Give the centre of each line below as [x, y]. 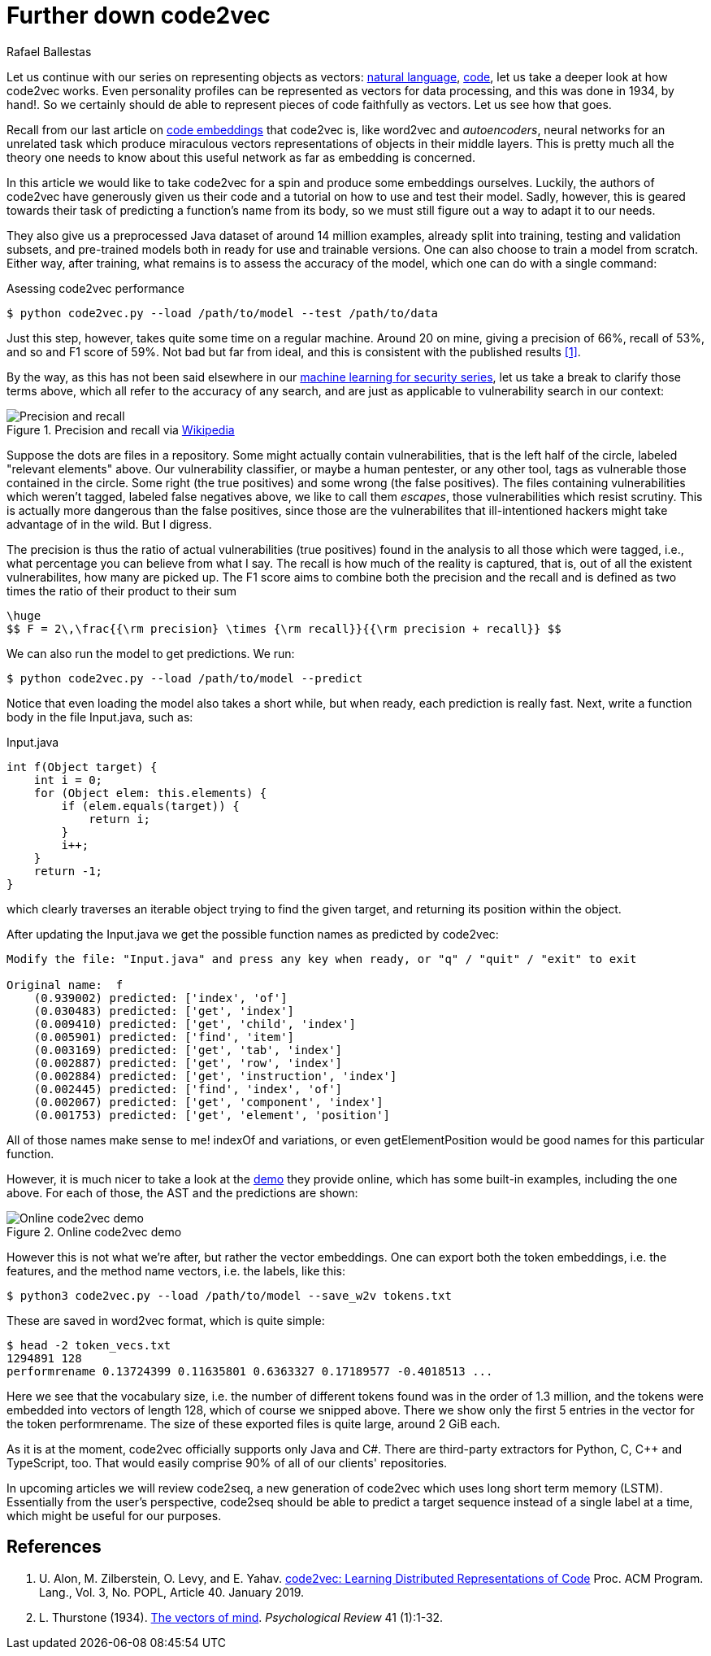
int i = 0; [68, 780]
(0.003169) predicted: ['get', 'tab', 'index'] [188, 1050]
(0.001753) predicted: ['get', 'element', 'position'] [212, 1115]
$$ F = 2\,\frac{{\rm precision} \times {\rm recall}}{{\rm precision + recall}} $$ [284, 628]
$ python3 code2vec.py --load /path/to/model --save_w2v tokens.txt [229, 1295]
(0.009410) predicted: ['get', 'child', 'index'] [195, 1024]
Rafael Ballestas [49, 51]
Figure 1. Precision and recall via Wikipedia [121, 429]
